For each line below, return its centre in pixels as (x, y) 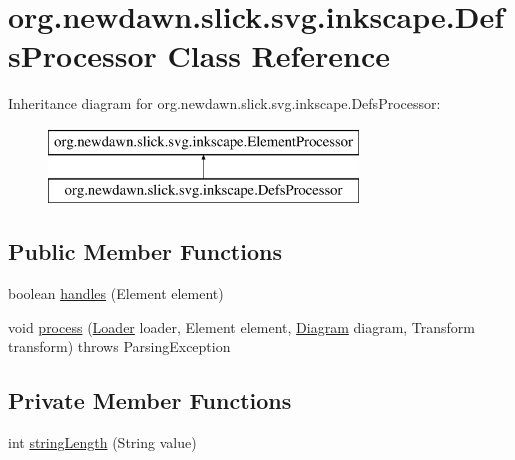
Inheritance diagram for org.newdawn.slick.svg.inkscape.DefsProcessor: (224, 103)
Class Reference (279, 55)
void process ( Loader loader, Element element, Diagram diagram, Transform (242, 326)
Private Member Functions (150, 400)
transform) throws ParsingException (119, 346)
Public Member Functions (145, 251)
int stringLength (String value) (102, 442)
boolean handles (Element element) (116, 293)
